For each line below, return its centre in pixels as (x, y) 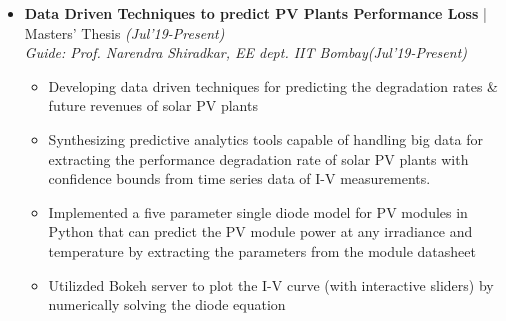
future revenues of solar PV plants (153, 105)
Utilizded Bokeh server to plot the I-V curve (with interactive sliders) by (271, 284)
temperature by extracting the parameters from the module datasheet (262, 250)
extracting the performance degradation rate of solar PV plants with (258, 158)
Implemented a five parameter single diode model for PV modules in (258, 211)
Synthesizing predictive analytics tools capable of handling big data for (265, 138)
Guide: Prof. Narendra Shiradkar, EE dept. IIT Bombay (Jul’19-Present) (246, 52)
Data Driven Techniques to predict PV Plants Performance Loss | (255, 13)
